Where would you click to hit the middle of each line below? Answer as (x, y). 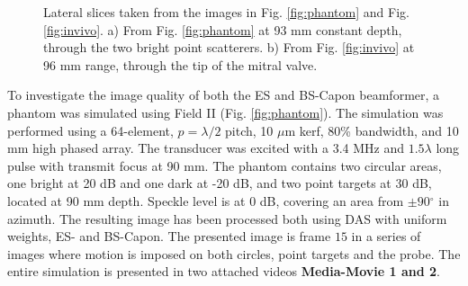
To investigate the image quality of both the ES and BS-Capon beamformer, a (224, 95)
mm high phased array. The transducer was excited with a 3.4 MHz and (206, 148)
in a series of (386, 236)
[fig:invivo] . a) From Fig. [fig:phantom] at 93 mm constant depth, (223, 29)
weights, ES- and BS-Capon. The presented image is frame (169, 236)
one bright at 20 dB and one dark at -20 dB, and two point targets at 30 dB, (220, 183)
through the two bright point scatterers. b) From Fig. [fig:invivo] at (229, 47)
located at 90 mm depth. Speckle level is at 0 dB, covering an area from (206, 200)
